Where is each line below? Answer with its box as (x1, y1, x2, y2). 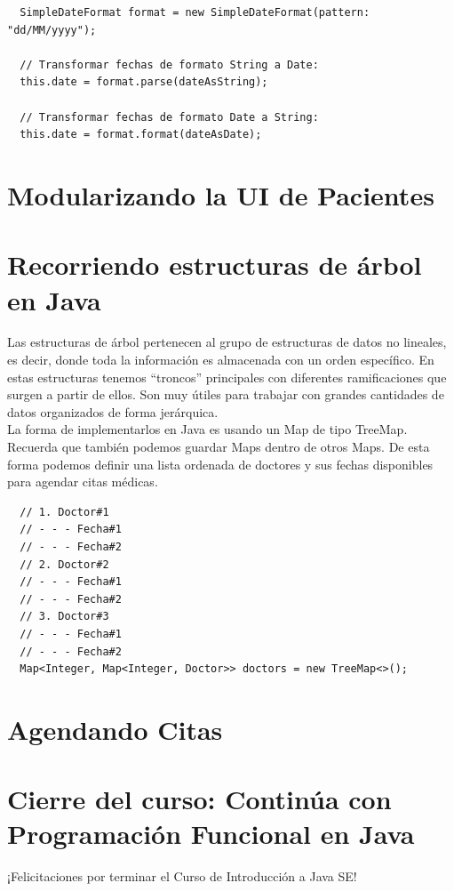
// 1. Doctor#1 (20, 505, 109, 518)
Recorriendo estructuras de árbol (7, 246, 422, 283)
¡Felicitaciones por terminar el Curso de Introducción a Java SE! (7, 867, 357, 886)
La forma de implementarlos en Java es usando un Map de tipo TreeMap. (7, 420, 408, 438)
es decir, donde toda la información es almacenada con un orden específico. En (7, 350, 434, 369)
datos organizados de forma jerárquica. (7, 402, 219, 421)
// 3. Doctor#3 (20, 610, 109, 623)
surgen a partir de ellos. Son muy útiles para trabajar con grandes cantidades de (7, 385, 444, 404)
